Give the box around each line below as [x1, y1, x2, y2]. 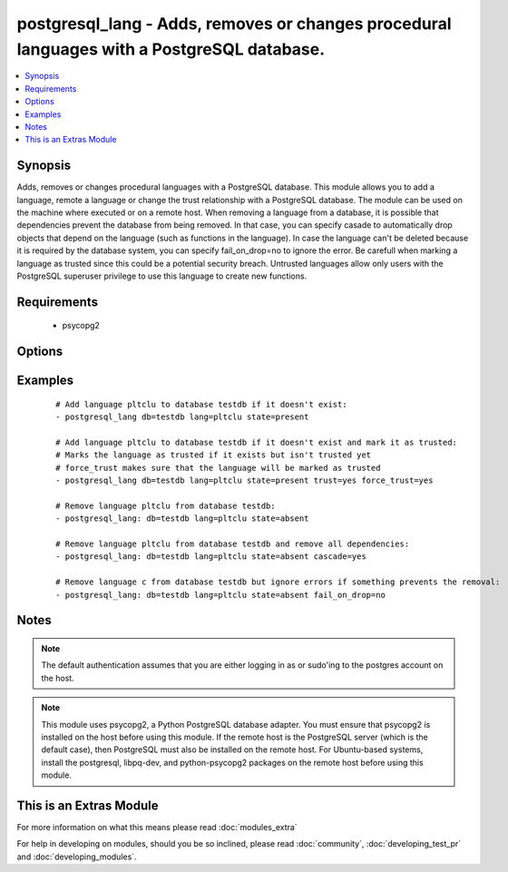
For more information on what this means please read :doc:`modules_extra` [16, 822, 298, 833]
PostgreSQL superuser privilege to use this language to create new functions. [16, 270, 308, 281]
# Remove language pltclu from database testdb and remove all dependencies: [55, 539, 410, 549]
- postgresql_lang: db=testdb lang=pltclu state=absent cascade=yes [55, 552, 366, 562]
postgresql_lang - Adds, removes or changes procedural [16, 14, 452, 34]
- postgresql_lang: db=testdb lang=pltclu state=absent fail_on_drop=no [55, 590, 386, 600]
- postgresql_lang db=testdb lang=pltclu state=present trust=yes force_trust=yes [55, 475, 434, 485]
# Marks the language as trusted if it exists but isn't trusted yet [55, 450, 372, 460]
